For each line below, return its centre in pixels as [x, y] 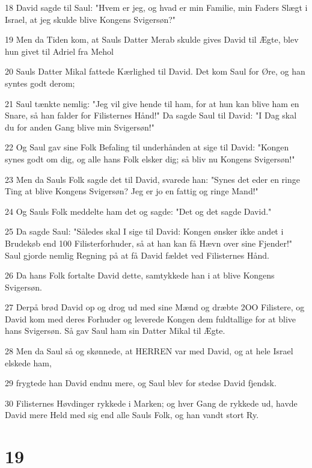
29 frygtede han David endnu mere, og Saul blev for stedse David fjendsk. [141, 383]
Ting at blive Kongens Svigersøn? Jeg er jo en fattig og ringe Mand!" [132, 191]
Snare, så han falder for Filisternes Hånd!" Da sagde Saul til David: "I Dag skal [151, 115]
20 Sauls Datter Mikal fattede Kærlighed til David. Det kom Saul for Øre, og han [155, 71]
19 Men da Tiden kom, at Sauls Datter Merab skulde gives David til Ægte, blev [152, 39]
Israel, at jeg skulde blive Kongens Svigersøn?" [90, 19]
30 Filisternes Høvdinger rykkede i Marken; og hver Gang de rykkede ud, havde [151, 403]
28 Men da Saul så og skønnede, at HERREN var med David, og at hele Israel [149, 351]
